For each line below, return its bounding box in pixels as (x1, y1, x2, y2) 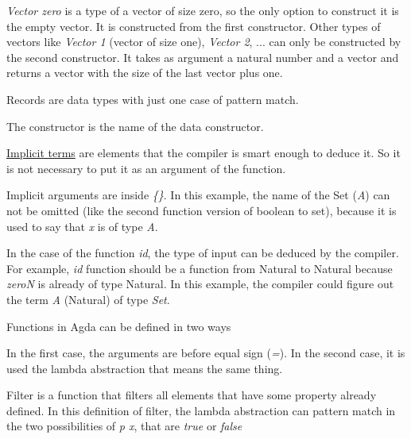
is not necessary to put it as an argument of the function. (6, 160, 286, 176)
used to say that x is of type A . (6, 218, 158, 234)
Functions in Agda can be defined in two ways (6, 318, 231, 334)
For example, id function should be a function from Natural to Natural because (6, 260, 393, 276)
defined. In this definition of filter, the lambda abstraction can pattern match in (6, 402, 396, 418)
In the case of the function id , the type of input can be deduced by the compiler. (6, 245, 399, 261)
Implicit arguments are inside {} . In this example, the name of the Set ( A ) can (6, 187, 390, 203)
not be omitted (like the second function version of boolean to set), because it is (6, 202, 397, 218)
